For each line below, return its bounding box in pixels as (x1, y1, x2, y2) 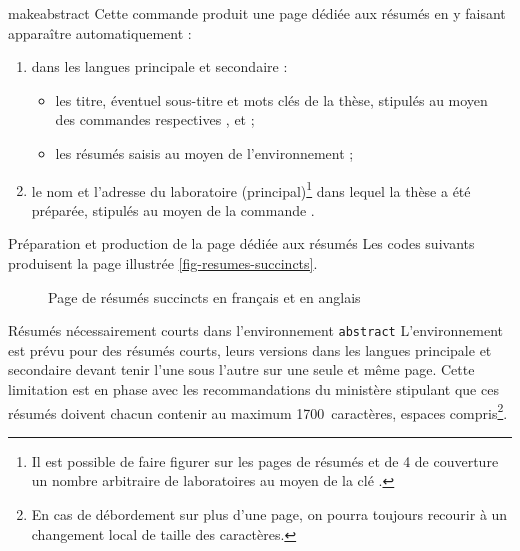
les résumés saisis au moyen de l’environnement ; (55, 142, 354, 163)
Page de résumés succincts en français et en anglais (48, 286, 361, 307)
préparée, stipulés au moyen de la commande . (31, 199, 315, 220)
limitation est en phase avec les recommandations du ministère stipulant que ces (8, 379, 499, 400)
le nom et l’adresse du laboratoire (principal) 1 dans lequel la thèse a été (31, 177, 471, 201)
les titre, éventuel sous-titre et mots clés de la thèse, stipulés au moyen (55, 89, 488, 110)
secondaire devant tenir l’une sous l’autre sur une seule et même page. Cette (8, 359, 475, 380)
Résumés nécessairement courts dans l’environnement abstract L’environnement (8, 320, 503, 341)
